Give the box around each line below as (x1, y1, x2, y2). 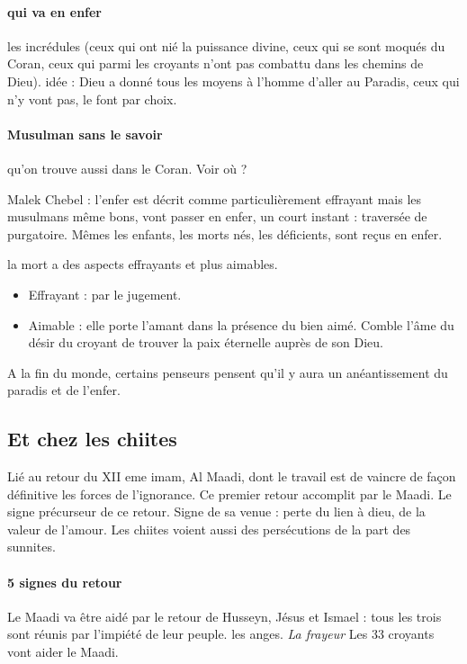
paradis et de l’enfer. (7, 381, 121, 399)
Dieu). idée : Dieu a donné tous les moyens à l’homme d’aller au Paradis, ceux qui (7, 71, 460, 90)
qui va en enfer (7, 2, 102, 21)
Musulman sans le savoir (7, 124, 163, 143)
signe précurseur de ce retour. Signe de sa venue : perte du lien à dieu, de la (7, 502, 426, 521)
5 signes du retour (7, 572, 122, 591)
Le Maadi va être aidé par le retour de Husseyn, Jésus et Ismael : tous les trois (7, 606, 442, 625)
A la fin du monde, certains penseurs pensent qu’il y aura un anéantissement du (7, 363, 448, 381)
